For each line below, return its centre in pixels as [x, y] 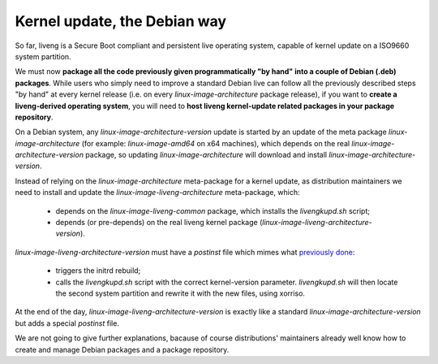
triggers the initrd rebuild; [98, 271]
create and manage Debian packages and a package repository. [122, 349]
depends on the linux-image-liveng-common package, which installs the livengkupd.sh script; [213, 210]
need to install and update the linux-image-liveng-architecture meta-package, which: [157, 193]
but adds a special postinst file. [67, 323]
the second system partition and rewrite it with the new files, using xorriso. [180, 293]
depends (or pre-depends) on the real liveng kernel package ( [159, 223]
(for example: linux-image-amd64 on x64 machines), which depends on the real [216, 143]
